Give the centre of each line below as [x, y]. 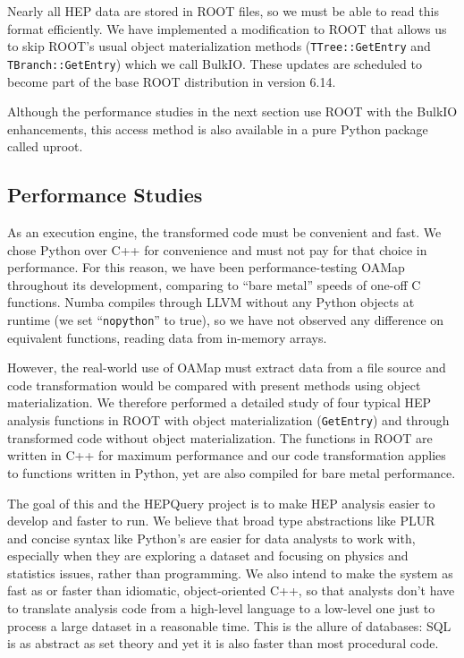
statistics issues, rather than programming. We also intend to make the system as [230, 573]
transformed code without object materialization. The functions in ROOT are [220, 437]
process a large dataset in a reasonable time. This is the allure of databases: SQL [229, 625]
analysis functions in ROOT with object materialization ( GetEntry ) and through [228, 420]
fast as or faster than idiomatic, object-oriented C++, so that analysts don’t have [231, 590]
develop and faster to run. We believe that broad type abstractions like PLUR [221, 521]
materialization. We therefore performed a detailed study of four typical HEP [219, 402]
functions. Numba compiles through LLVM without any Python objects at [211, 302]
